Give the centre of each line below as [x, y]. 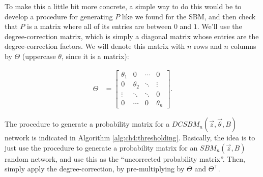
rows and [208, 46]
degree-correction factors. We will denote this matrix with [95, 46]
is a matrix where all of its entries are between [99, 26]
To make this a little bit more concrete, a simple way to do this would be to [123, 6]
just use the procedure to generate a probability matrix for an [101, 147]
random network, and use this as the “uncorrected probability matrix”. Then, [125, 158]
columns [243, 46]
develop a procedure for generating [59, 16]
